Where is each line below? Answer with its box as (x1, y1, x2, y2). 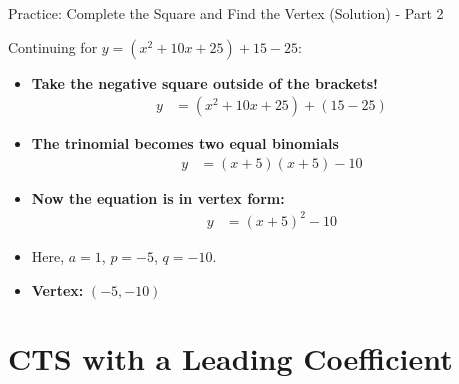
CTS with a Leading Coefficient (8, 338, 453, 379)
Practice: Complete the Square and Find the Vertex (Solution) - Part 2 (8, 3, 444, 23)
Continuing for (8, 36, 98, 57)
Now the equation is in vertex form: (31, 187, 285, 208)
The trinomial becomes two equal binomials (31, 133, 339, 154)
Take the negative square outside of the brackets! (31, 72, 379, 93)
